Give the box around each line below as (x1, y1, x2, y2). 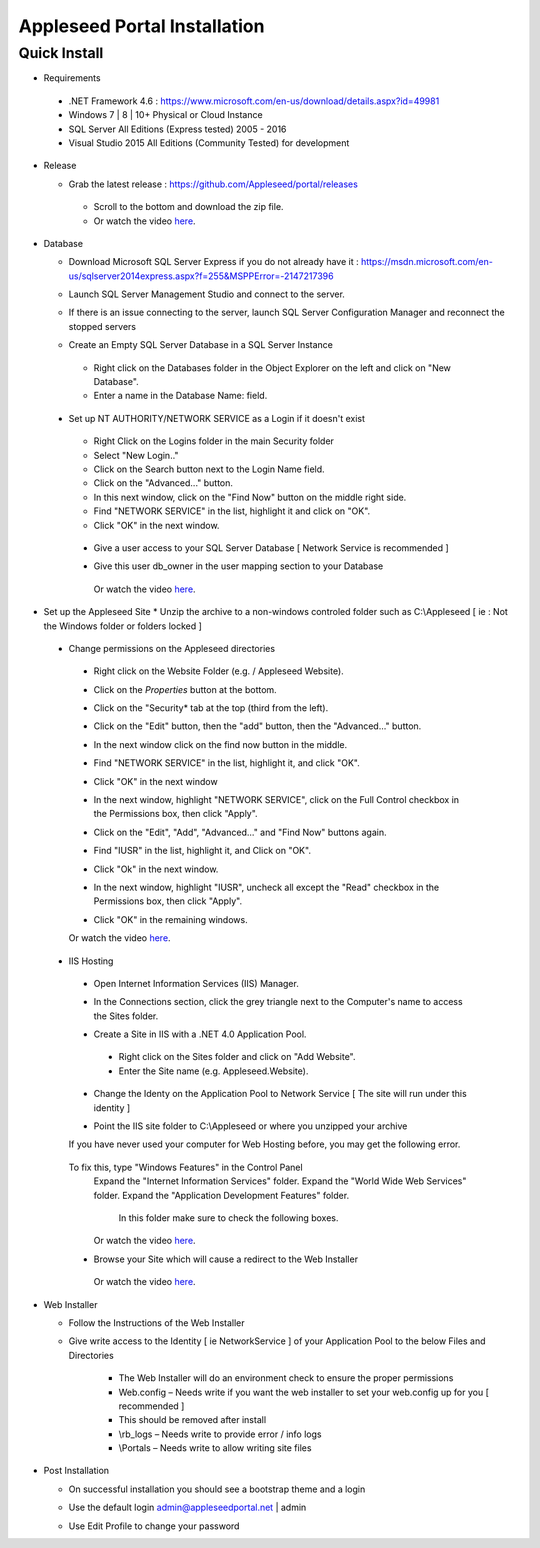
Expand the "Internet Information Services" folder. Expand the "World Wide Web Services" (93, 1175, 467, 1187)
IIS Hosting (68, 955, 114, 967)
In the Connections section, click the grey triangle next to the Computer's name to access (93, 996, 464, 1008)
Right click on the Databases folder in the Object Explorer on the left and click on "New (93, 361, 452, 374)
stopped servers (68, 320, 137, 332)
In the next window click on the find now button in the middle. (93, 738, 348, 750)
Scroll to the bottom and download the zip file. (93, 201, 284, 213)
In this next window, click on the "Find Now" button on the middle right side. (93, 491, 407, 503)
